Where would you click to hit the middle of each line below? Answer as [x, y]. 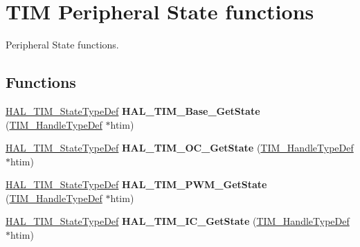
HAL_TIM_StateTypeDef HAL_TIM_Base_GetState [133, 110]
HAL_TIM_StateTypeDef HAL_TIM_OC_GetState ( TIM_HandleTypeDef [180, 148]
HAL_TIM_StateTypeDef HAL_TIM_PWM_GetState [136, 184]
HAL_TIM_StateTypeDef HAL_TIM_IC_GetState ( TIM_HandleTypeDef [178, 221]
